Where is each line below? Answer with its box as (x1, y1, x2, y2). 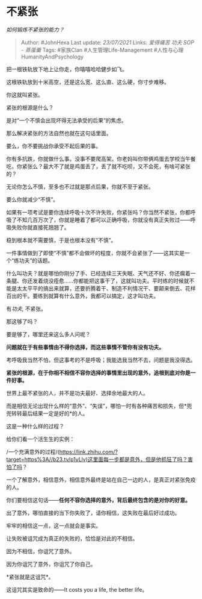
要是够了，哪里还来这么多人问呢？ (6, 330, 91, 337)
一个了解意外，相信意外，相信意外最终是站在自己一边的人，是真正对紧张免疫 (6, 476, 196, 483)
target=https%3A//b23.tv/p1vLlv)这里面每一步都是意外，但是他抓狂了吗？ (6, 456, 188, 463)
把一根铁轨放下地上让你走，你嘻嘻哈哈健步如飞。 (6, 65, 127, 72)
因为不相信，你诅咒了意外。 (6, 547, 75, 554)
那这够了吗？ (6, 318, 38, 325)
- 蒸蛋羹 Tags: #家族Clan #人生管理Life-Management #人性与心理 (20, 46, 184, 54)
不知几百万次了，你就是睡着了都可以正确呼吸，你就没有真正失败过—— (16, 216, 191, 223)
